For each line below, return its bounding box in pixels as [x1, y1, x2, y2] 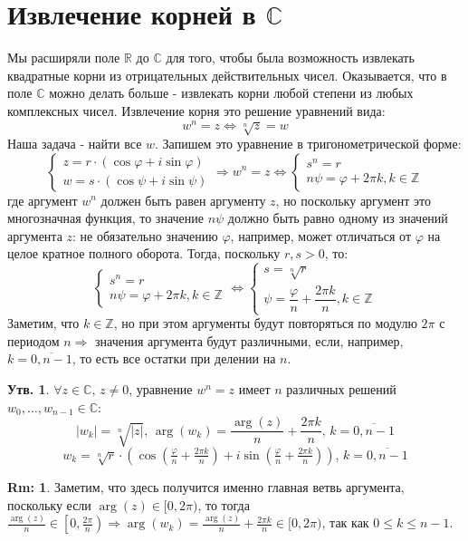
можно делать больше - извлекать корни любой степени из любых [49, 83, 414, 102]
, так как [321, 513, 369, 532]
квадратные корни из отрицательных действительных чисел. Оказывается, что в [7, 65, 447, 84]
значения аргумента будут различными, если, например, [94, 331, 404, 350]
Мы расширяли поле [7, 48, 120, 67]
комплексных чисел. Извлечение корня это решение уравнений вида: [7, 101, 386, 120]
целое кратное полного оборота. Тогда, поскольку [7, 244, 281, 263]
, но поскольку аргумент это [275, 190, 431, 209]
